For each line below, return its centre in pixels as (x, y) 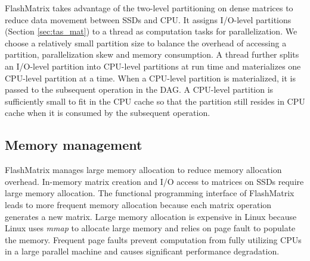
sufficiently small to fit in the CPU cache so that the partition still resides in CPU (155, 101)
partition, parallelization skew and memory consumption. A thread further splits (152, 54)
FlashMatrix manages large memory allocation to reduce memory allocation (143, 170)
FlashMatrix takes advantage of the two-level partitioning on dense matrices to (149, 8)
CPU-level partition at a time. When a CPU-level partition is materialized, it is (150, 78)
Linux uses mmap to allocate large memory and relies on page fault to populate (150, 228)
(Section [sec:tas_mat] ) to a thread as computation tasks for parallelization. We (151, 31)
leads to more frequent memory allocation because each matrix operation (138, 204)
